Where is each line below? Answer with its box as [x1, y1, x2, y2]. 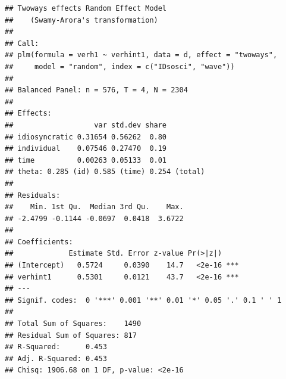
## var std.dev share [5, 120, 167, 129]
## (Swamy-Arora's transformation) [5, 15, 158, 24]
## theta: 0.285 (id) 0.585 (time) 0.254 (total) [5, 167, 205, 176]
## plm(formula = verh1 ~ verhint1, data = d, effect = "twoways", [5, 51, 278, 60]
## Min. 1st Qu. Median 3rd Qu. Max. [5, 203, 184, 212]
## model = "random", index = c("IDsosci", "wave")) [5, 62, 235, 71]
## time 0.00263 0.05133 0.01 [5, 156, 167, 164]
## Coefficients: [5, 237, 73, 246]
